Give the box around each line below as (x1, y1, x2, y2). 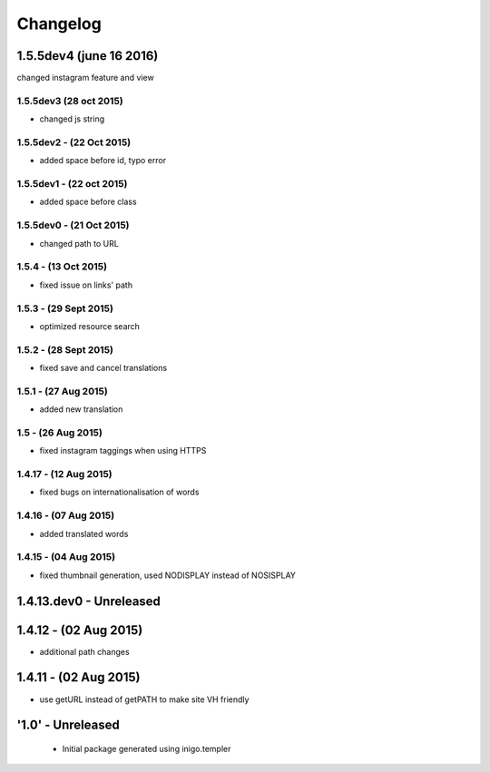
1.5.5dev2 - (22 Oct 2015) (16, 136, 132, 149)
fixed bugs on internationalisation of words (39, 486, 200, 498)
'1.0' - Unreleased (16, 718, 120, 733)
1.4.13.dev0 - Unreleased (16, 593, 161, 609)
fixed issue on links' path (39, 279, 133, 290)
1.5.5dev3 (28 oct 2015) (16, 94, 124, 107)
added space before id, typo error (39, 155, 167, 166)
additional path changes (39, 646, 131, 657)
